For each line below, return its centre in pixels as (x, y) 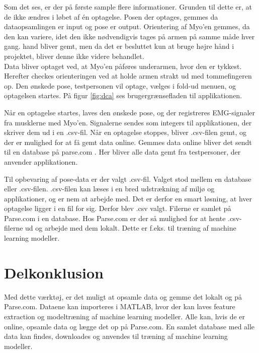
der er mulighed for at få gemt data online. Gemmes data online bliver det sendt (128, 142)
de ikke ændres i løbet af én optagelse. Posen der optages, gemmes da (111, 16)
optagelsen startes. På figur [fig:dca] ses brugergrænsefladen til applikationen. (123, 95)
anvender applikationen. (41, 161)
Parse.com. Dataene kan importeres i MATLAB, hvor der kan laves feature (120, 306)
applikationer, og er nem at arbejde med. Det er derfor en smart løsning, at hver (128, 198)
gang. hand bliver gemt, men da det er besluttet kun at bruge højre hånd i (119, 46)
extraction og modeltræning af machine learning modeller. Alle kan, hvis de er (125, 316)
